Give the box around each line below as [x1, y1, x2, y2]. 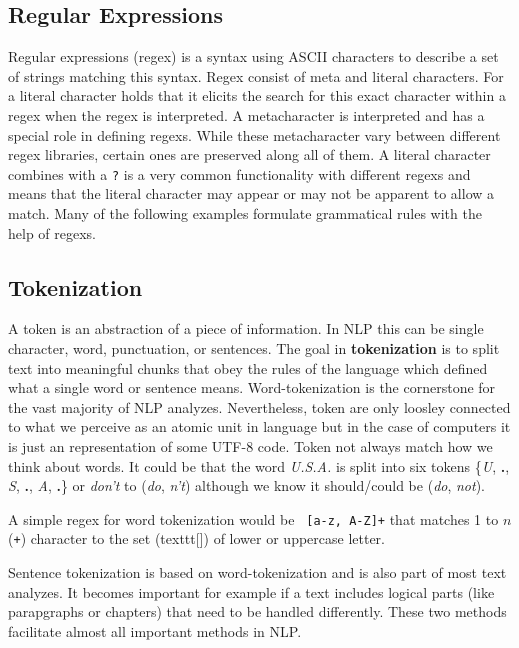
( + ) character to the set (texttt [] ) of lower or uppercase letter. [8, 528, 386, 549]
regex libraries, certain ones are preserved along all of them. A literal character [8, 144, 491, 165]
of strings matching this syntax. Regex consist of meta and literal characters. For [8, 65, 504, 86]
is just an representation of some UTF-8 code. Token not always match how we [8, 435, 493, 456]
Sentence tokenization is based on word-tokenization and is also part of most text [8, 562, 507, 583]
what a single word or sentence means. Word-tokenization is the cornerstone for [8, 377, 496, 398]
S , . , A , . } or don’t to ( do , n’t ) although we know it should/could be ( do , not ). [8, 475, 486, 496]
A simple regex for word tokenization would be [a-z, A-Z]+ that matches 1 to [8, 508, 499, 529]
